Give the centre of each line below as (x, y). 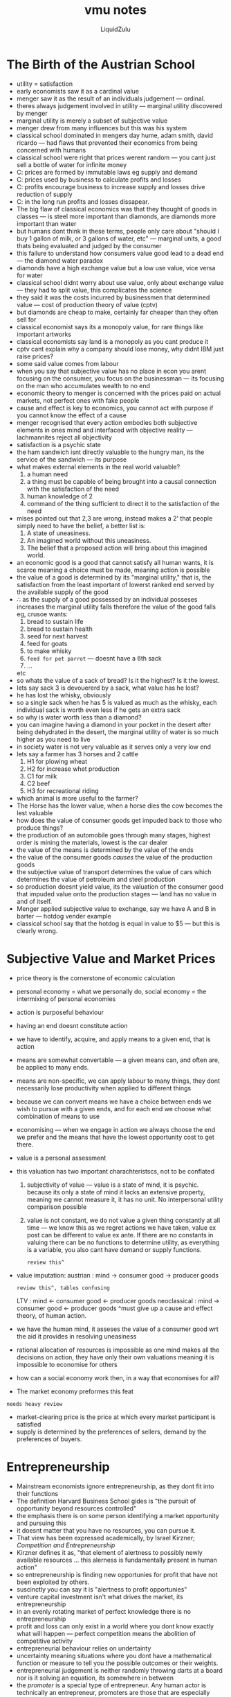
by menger (32, 113)
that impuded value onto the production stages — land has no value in (117, 894)
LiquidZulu (115, 29)
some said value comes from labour (67, 363)
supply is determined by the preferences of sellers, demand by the (111, 1431)
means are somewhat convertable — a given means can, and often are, (118, 1060)
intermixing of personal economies (66, 999)
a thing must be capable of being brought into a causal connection (122, 481)
